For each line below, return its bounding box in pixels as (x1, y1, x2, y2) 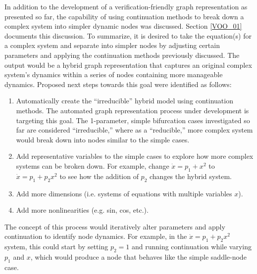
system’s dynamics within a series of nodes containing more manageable (4, 69, 223, 80)
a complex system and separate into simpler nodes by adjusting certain (4, 40, 220, 50)
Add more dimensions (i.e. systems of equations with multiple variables (16, 188, 232, 198)
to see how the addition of (59, 171, 139, 181)
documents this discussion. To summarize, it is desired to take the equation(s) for (4, 30, 252, 41)
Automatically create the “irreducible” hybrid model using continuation (16, 95, 233, 106)
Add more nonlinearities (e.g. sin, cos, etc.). (16, 205, 149, 215)
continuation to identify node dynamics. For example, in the (4, 231, 187, 241)
